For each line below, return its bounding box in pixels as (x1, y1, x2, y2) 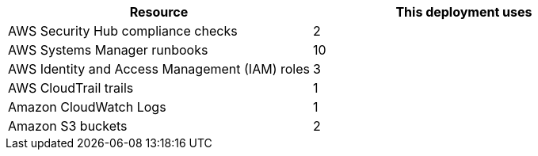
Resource (129, 4, 189, 20)
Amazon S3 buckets (8, 118, 128, 134)
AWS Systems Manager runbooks (8, 42, 208, 58)
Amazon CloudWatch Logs (8, 99, 166, 115)
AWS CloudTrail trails (8, 80, 134, 96)
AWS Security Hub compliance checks (8, 23, 238, 39)
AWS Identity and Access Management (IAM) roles (8, 61, 310, 77)
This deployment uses (395, 4, 532, 20)
